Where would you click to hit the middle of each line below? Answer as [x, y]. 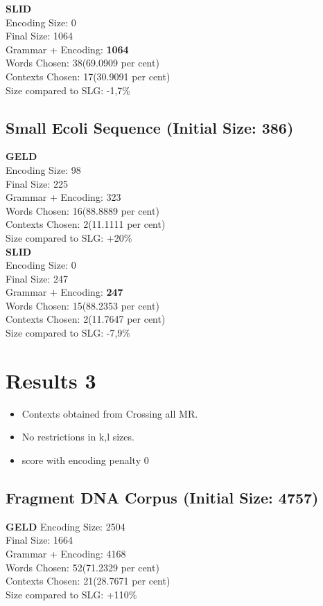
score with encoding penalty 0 [85, 460]
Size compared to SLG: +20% [69, 237]
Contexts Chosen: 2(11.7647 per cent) [86, 319]
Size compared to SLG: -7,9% [68, 333]
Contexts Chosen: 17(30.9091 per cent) [88, 76]
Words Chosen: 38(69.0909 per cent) [82, 63]
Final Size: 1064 [40, 36]
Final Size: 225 [37, 183]
